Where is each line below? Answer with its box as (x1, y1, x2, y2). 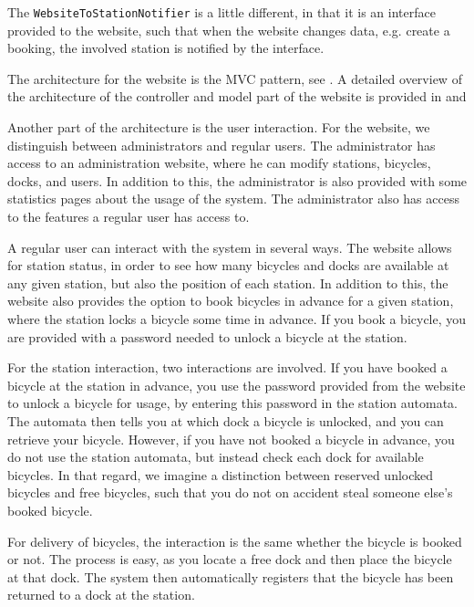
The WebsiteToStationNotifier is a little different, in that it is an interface (7, 3, 436, 21)
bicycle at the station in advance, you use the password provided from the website (7, 375, 466, 394)
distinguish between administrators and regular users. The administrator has (7, 135, 436, 154)
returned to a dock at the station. (7, 585, 195, 604)
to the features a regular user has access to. (7, 207, 250, 225)
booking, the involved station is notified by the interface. (7, 38, 325, 58)
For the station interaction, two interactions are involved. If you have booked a (7, 358, 448, 377)
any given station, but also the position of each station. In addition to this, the (7, 273, 448, 292)
